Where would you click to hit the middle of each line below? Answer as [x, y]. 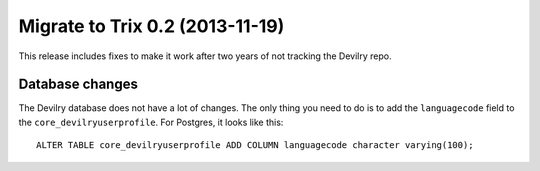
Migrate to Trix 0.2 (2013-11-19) [151, 26]
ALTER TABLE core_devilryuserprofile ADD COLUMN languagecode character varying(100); [255, 145]
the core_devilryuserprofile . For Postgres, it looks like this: [151, 122]
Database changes [78, 84]
